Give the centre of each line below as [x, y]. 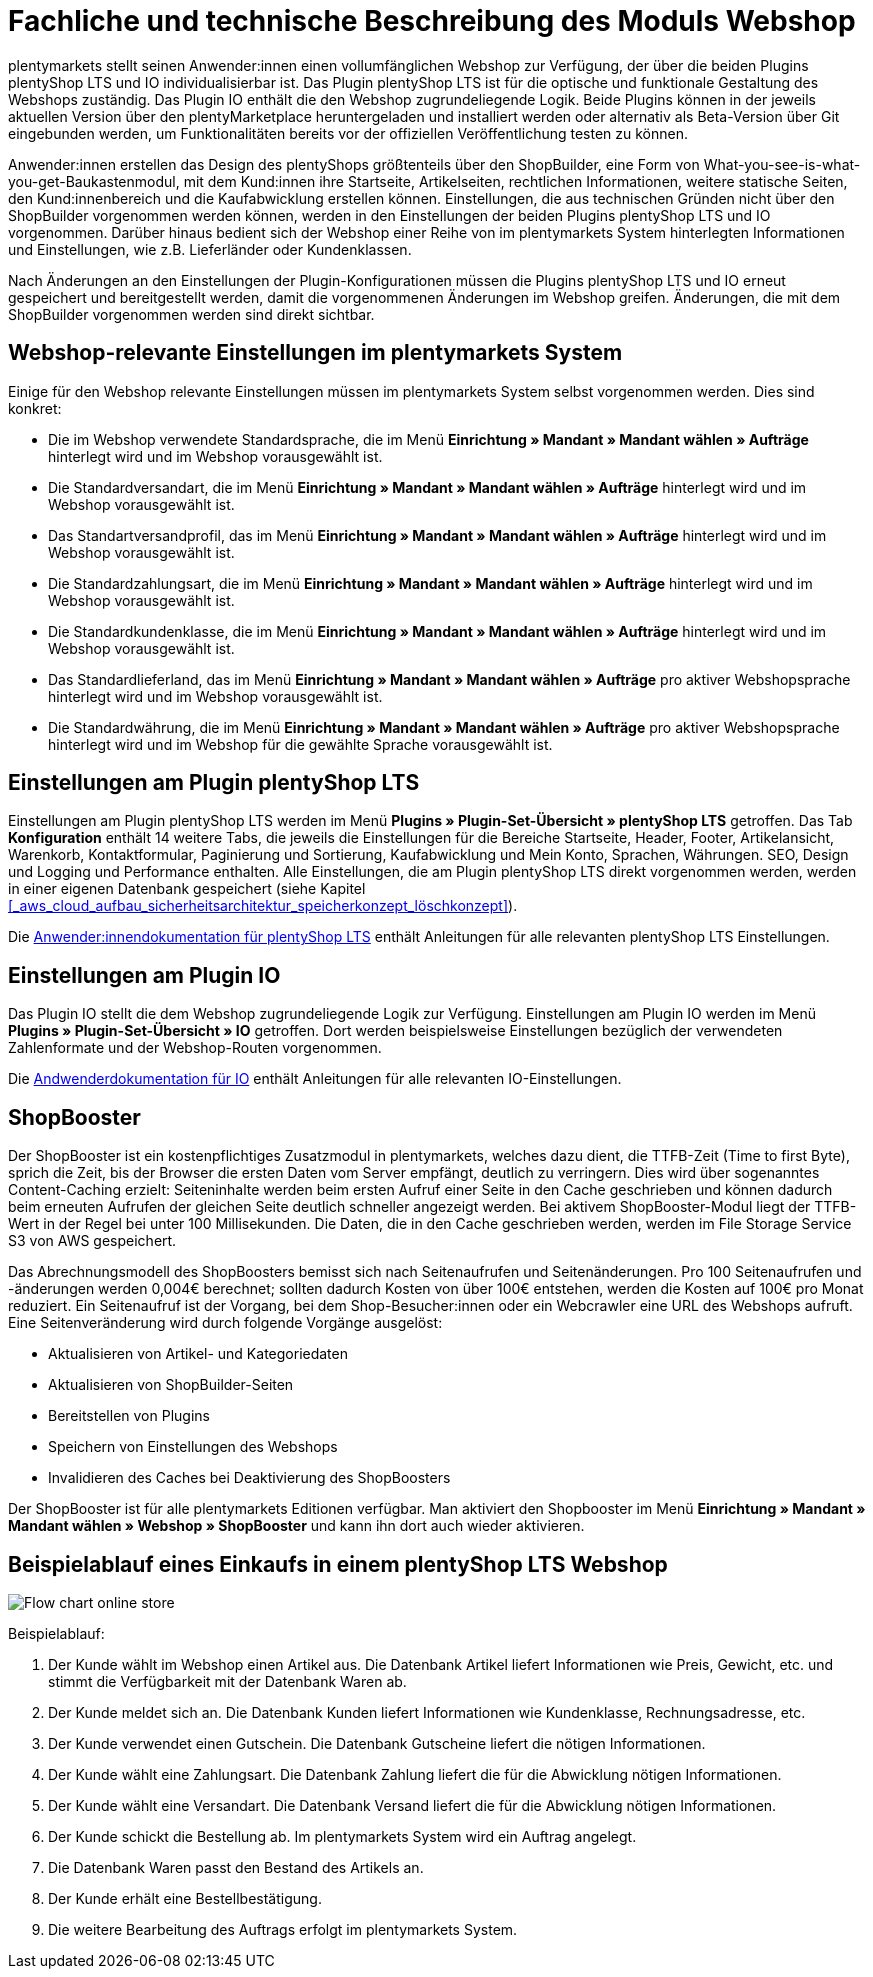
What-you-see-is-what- [782, 164]
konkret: [35, 408]
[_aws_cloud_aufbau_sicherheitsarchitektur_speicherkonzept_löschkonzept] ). [263, 906]
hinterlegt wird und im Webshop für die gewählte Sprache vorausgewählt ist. [300, 744]
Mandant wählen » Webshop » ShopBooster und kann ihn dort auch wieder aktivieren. [296, 1526]
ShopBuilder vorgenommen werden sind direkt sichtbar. [191, 314]
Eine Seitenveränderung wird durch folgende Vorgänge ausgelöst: [225, 1323]
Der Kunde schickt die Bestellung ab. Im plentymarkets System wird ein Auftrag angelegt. [342, 1836]
